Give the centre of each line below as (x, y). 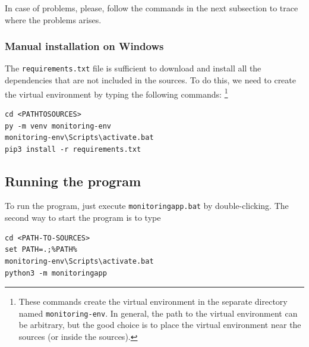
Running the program (73, 181)
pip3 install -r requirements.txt (73, 149)
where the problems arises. (53, 19)
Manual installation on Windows (84, 46)
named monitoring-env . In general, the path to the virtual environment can (158, 313)
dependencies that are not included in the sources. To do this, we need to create (150, 80)
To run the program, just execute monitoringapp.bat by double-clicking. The (147, 206)
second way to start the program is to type (83, 218)
